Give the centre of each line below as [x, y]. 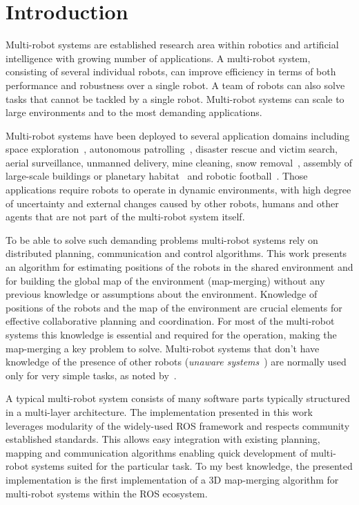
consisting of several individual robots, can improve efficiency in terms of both [171, 72]
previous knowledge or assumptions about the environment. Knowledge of [162, 294]
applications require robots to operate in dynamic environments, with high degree [178, 190]
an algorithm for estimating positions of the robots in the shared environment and [179, 267]
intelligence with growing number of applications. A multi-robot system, [158, 58]
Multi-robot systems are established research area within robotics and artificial [172, 45]
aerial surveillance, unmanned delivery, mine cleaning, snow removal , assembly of [179, 162]
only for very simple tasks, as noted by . [91, 375]
